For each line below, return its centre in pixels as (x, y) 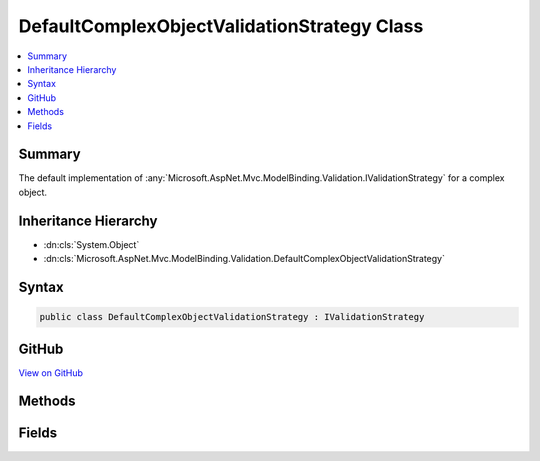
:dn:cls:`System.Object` (91, 244)
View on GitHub (51, 372)
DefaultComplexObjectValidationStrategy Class (221, 26)
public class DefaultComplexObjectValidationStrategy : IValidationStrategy (232, 317)
